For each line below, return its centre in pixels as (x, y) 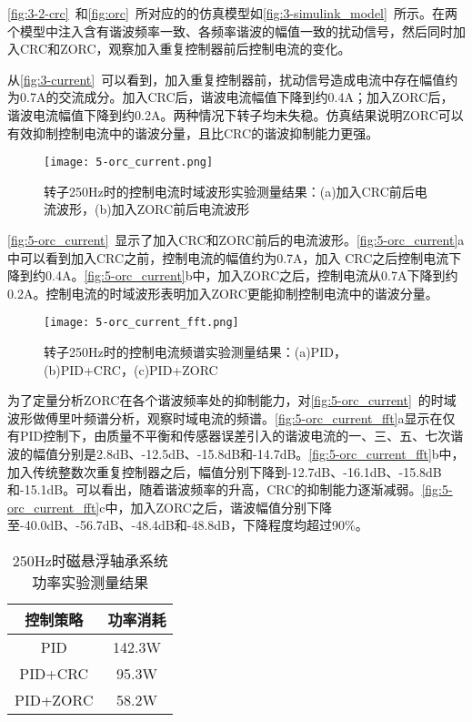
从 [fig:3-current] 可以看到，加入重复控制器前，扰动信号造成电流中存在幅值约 (233, 79)
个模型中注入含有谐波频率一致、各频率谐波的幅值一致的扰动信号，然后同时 (230, 31)
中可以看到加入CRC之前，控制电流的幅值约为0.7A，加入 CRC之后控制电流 (228, 257)
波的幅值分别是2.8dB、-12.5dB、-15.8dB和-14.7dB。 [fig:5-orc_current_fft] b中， (236, 453)
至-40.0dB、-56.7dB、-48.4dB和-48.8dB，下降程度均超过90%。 (188, 525)
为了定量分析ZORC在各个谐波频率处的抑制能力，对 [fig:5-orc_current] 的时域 (232, 400)
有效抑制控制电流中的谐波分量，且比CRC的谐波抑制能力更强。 (193, 132)
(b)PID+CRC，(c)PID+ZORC (131, 369)
